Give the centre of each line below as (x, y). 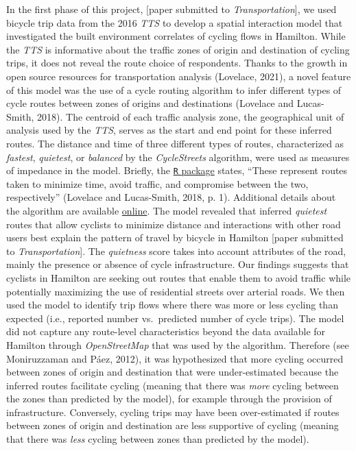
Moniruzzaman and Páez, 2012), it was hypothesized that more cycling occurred (175, 358)
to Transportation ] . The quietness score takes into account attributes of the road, (176, 251)
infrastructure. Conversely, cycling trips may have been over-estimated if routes (173, 412)
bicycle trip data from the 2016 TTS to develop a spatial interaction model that (175, 22)
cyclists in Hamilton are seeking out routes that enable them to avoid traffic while (179, 277)
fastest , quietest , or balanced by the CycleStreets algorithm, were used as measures (178, 157)
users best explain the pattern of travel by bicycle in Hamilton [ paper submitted (175, 237)
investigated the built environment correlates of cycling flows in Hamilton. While (176, 36)
